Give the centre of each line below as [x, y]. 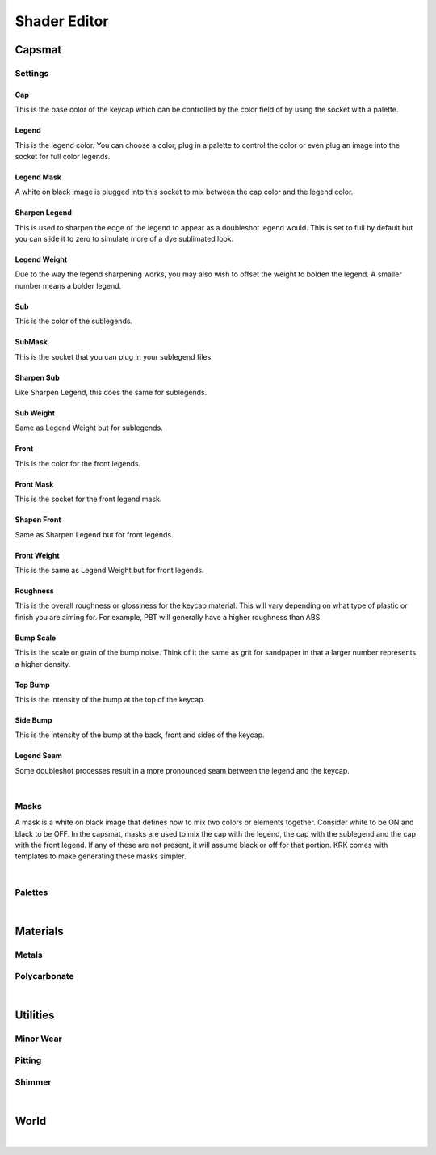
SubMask [31, 342]
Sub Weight [35, 413]
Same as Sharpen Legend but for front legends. [94, 534]
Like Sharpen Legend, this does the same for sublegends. [111, 393]
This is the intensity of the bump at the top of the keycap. [110, 699]
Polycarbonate [44, 976]
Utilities [35, 1016]
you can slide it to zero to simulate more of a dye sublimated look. [124, 239]
